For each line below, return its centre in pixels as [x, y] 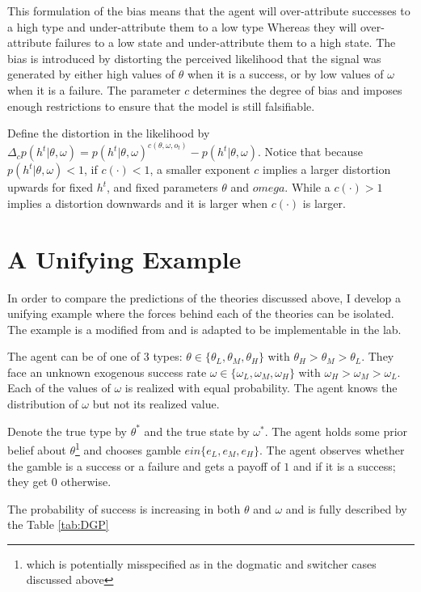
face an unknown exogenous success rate [107, 372]
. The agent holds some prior [336, 431]
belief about [37, 449]
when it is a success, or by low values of [285, 74]
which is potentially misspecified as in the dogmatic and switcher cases [201, 563]
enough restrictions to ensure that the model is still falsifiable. [161, 106]
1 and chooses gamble [128, 448]
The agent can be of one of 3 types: [95, 356]
